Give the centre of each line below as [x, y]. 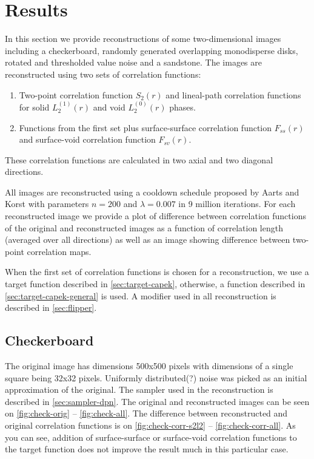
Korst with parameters [47, 204]
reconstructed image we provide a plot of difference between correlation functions [155, 216]
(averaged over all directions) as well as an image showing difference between [148, 240]
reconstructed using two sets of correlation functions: [103, 74]
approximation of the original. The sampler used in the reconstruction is [139, 389]
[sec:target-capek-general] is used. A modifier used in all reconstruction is [141, 295]
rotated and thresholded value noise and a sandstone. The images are [133, 62]
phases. [182, 107]
